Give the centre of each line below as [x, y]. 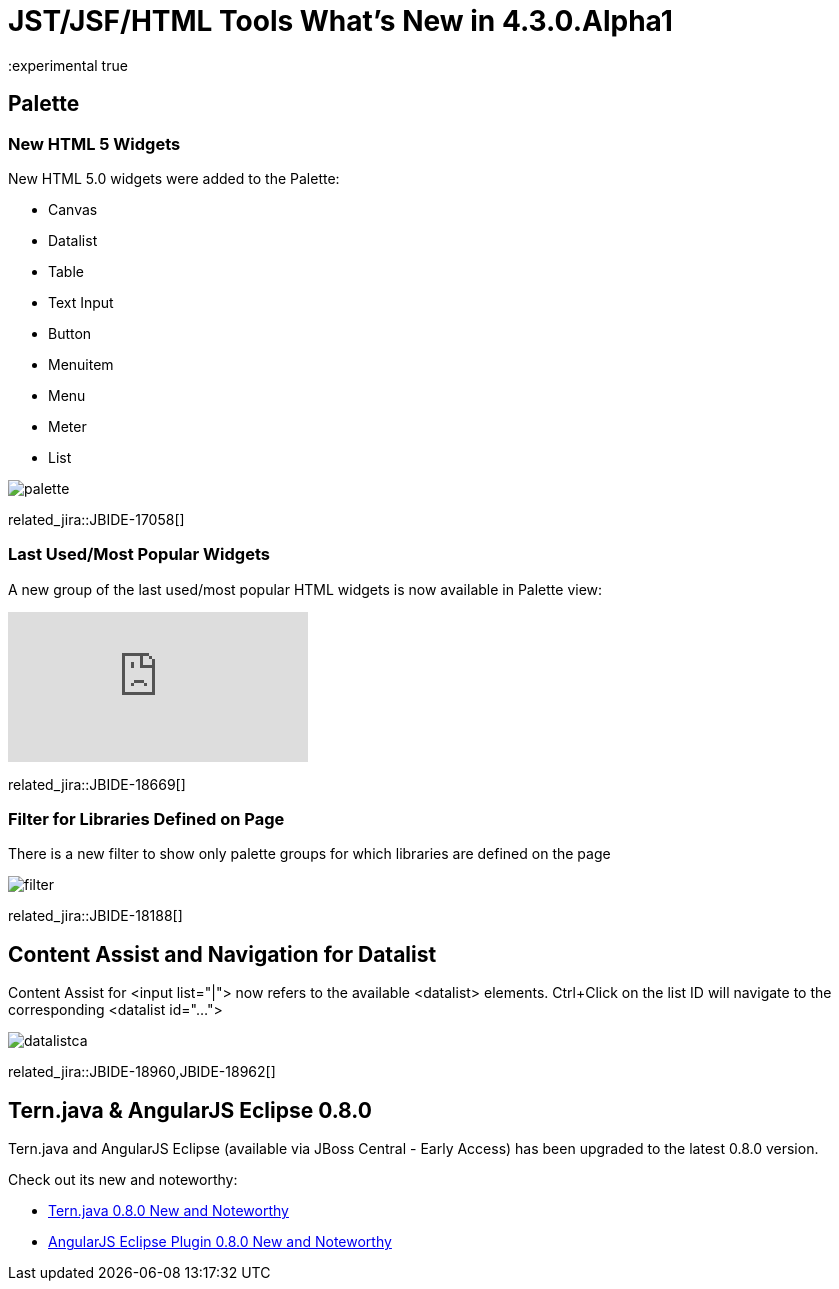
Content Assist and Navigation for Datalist [222, 954]
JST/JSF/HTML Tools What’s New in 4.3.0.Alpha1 [340, 21]
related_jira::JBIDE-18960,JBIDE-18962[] [142, 1072]
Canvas [73, 209]
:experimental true [68, 65]
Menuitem [81, 364]
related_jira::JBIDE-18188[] [95, 916]
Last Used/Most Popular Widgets [139, 554]
